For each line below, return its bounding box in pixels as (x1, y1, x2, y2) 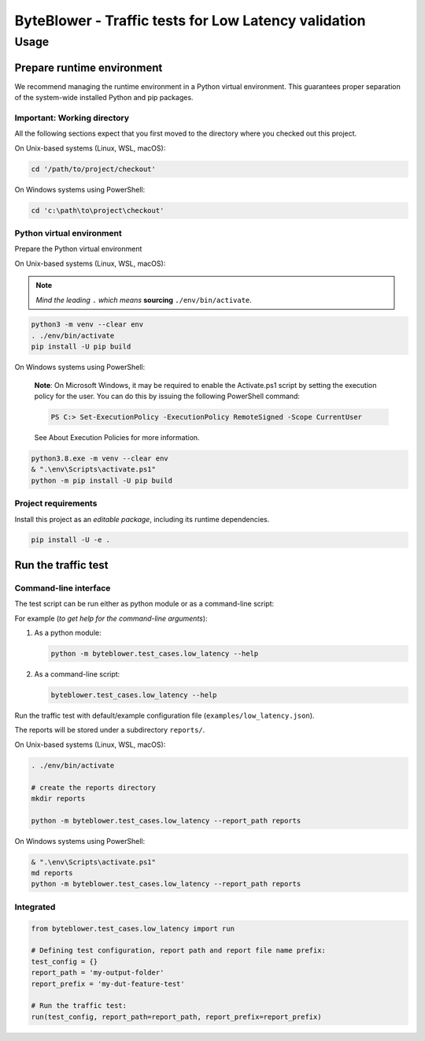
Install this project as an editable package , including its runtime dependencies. (14, 514, 270, 524)
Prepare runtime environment (14, 61, 163, 74)
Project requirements (14, 498, 98, 509)
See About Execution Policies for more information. (34, 433, 200, 442)
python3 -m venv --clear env (31, 320, 144, 329)
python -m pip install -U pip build (31, 476, 173, 485)
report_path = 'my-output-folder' (31, 968, 164, 977)
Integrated (14, 901, 56, 912)
